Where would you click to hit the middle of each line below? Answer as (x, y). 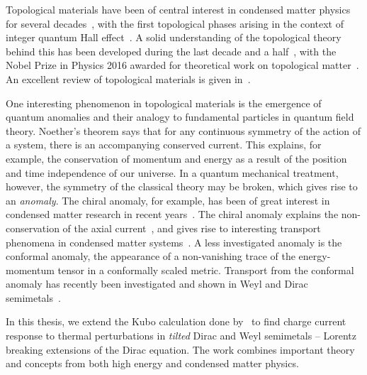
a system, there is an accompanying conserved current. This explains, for (164, 145)
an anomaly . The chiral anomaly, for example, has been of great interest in (168, 200)
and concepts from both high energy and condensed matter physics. (152, 363)
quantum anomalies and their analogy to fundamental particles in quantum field (180, 117)
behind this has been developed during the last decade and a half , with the (171, 51)
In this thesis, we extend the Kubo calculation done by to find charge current (176, 321)
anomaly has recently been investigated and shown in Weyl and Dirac (157, 284)
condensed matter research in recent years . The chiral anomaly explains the (172, 214)
